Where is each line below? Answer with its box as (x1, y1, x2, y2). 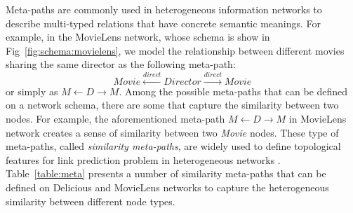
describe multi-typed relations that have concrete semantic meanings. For (6, 15, 321, 30)
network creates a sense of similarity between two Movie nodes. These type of (6, 125, 339, 139)
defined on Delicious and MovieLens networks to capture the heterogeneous (6, 179, 329, 194)
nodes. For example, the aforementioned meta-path (6, 111, 225, 125)
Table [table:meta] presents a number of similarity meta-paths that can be (6, 166, 326, 181)
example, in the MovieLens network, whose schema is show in (6, 29, 270, 44)
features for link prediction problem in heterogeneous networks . (6, 152, 281, 167)
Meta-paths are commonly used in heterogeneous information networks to (6, 2, 322, 16)
